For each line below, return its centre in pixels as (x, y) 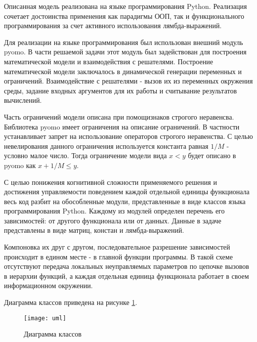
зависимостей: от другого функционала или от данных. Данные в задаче (113, 220)
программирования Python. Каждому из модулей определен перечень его (114, 211)
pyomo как (20, 165)
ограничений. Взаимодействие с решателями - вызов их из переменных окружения (128, 81)
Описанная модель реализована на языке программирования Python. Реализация (126, 6)
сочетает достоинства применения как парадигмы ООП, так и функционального (124, 16)
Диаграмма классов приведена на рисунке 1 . (71, 302)
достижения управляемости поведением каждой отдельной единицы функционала (127, 192)
